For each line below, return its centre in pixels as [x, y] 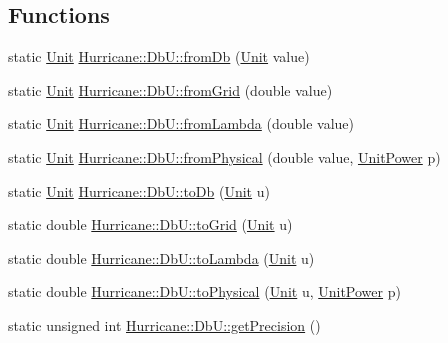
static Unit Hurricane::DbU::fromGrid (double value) [170, 89]
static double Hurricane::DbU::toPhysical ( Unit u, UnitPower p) [204, 291]
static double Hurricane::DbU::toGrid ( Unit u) [150, 224]
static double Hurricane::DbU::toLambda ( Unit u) [161, 257]
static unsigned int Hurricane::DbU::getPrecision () [164, 324]
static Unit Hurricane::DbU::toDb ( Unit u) [139, 190]
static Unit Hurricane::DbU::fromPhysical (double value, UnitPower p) [224, 156]
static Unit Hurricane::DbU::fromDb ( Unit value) [159, 56]
